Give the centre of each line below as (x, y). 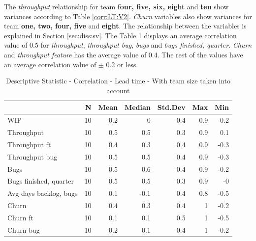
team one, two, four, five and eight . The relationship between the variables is (125, 26)
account (118, 90)
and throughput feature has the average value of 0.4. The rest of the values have (124, 54)
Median (137, 107)
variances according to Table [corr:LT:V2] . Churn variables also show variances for (128, 16)
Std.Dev (171, 107)
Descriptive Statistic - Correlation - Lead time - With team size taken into (118, 81)
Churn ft (20, 217)
